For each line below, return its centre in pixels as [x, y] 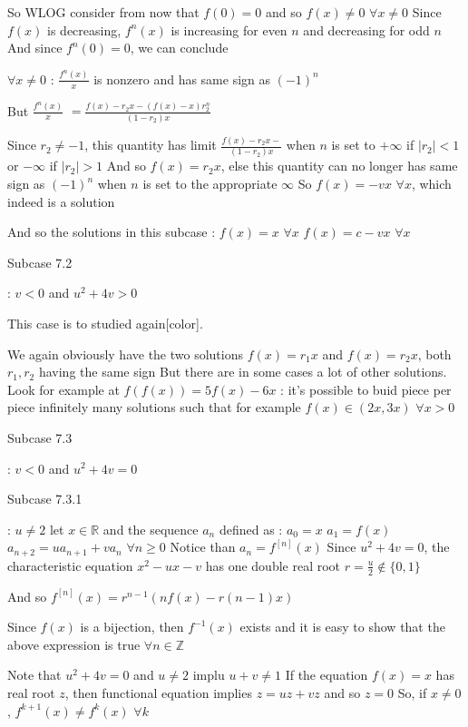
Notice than [203, 547]
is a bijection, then [132, 627]
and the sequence [151, 529]
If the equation [327, 675]
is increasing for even [229, 29]
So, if [412, 692]
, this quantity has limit [151, 145]
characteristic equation [70, 565]
